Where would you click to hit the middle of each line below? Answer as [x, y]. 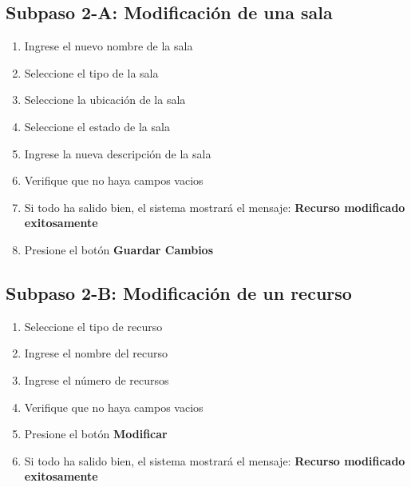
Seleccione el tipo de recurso [93, 326]
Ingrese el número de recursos [97, 379]
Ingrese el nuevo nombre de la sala [109, 46]
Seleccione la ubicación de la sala [105, 100]
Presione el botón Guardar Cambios [119, 249]
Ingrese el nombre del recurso [96, 353]
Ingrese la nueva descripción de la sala [118, 153]
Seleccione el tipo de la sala [91, 72]
